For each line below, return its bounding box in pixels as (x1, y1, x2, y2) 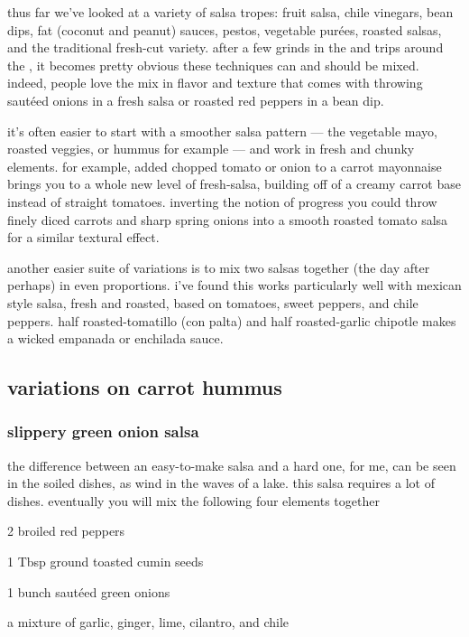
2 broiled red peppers (7, 521, 125, 540)
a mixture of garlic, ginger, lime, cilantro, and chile (7, 613, 290, 632)
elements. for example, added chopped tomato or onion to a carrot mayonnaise (7, 156, 442, 175)
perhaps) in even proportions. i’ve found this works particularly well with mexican (7, 276, 462, 295)
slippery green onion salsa (7, 420, 199, 443)
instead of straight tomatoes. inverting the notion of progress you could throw (7, 192, 437, 211)
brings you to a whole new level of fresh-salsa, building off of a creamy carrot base (7, 174, 461, 193)
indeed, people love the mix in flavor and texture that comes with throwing (7, 73, 423, 92)
